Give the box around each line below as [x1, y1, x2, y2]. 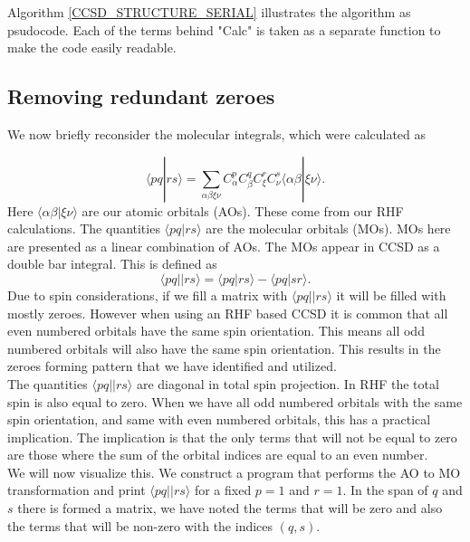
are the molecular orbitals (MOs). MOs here [206, 219, 451, 238]
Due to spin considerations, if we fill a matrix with [7, 285, 288, 304]
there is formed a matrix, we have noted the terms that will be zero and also [17, 499, 443, 518]
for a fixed [194, 480, 252, 499]
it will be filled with [336, 285, 446, 304]
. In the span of [342, 480, 428, 499]
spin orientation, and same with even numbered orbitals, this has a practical [7, 410, 431, 429]
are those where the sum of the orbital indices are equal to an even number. [7, 445, 428, 464]
